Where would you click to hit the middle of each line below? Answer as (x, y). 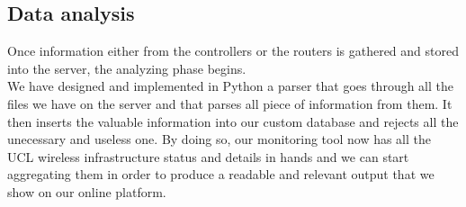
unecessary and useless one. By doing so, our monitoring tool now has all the (220, 139)
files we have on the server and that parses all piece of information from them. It (230, 103)
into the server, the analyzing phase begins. (127, 68)
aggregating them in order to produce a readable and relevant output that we (221, 174)
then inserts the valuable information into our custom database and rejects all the (233, 121)
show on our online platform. (87, 191)
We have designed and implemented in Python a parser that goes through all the (231, 86)
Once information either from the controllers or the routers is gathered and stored (233, 51)
